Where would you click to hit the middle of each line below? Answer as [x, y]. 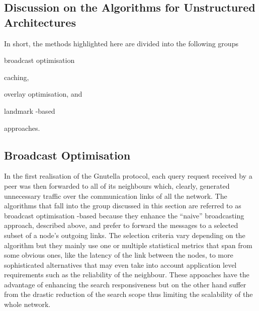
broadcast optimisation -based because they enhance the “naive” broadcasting [124, 215]
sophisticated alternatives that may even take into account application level [120, 264]
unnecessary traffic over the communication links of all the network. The [116, 196]
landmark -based [30, 110]
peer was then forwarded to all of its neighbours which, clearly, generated [117, 185]
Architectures [40, 22]
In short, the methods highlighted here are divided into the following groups [121, 43]
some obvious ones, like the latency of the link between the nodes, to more [119, 255]
